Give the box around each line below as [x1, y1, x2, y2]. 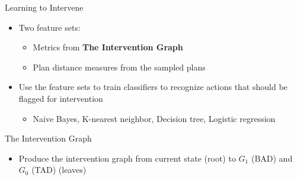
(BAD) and [251, 152, 293, 164]
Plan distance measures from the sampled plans [33, 60, 206, 73]
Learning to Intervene [5, 1, 84, 13]
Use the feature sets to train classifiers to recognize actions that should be [18, 81, 288, 93]
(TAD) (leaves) [31, 163, 87, 176]
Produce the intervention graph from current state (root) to [18, 152, 236, 164]
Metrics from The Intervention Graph [33, 41, 183, 53]
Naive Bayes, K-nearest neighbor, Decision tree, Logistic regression [33, 112, 276, 124]
